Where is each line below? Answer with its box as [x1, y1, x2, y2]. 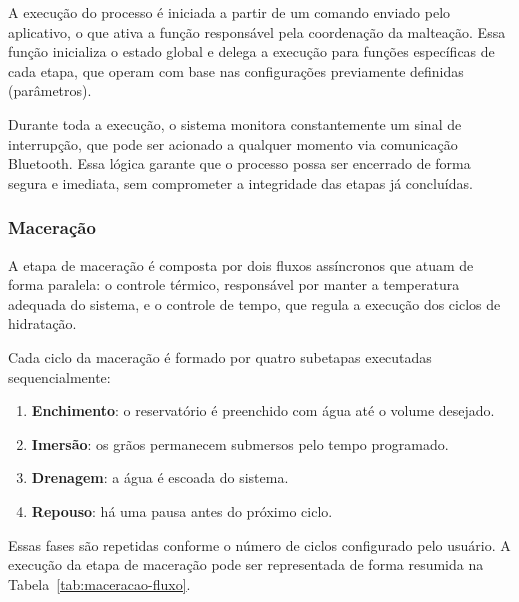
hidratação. [8, 313, 77, 334]
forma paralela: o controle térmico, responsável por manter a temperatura [8, 274, 460, 295]
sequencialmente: [8, 366, 111, 387]
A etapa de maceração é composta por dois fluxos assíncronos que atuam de [8, 254, 474, 275]
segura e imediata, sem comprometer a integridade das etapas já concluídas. [8, 172, 473, 193]
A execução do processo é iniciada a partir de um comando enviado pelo [8, 2, 451, 22]
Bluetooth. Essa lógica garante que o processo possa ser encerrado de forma [8, 153, 471, 174]
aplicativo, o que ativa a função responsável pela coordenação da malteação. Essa [8, 21, 506, 42]
